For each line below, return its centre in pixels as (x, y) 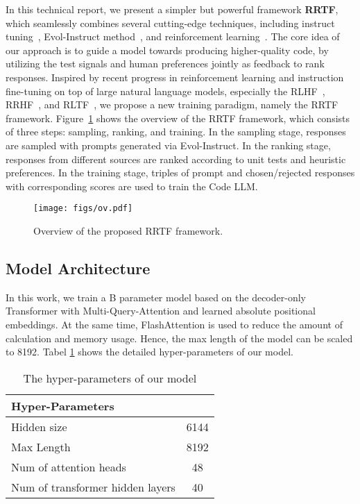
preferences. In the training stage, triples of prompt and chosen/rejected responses (180, 173)
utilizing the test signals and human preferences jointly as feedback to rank (165, 64)
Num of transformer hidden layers (93, 487)
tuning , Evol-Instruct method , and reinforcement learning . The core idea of (173, 36)
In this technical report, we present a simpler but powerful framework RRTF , (172, 9)
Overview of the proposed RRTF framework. (128, 230)
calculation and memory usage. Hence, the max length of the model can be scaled (179, 338)
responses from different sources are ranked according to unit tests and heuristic (176, 159)
